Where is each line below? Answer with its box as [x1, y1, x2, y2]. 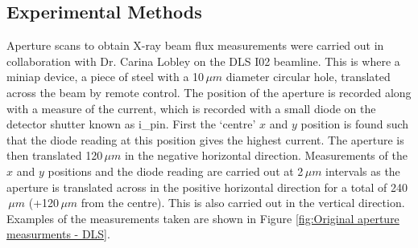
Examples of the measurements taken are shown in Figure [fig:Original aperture [6, 209, 399, 226]
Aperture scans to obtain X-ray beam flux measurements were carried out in [6, 37, 384, 54]
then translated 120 [6, 147, 103, 164]
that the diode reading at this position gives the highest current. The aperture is [6, 131, 404, 148]
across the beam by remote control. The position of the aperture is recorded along [6, 83, 412, 100]
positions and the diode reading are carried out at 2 [48, 162, 304, 179]
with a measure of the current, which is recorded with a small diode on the [6, 100, 376, 116]
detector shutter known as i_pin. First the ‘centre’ [6, 116, 256, 132]
